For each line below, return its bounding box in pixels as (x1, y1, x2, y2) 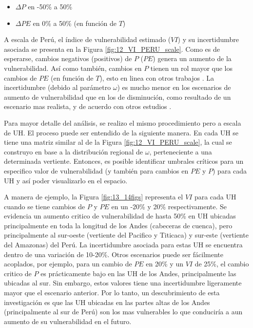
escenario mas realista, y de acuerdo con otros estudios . (4, 101, 172, 111)
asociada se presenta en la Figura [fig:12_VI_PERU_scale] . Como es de (4, 44, 220, 54)
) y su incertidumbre (177, 34, 239, 44)
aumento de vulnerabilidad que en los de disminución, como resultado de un (4, 91, 231, 102)
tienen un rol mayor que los (150, 63, 233, 73)
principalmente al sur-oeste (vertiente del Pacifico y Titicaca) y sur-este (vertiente (4, 230, 249, 240)
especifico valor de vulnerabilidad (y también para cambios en (4, 165, 189, 175)
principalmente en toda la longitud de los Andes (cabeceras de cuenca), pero (4, 220, 233, 230)
